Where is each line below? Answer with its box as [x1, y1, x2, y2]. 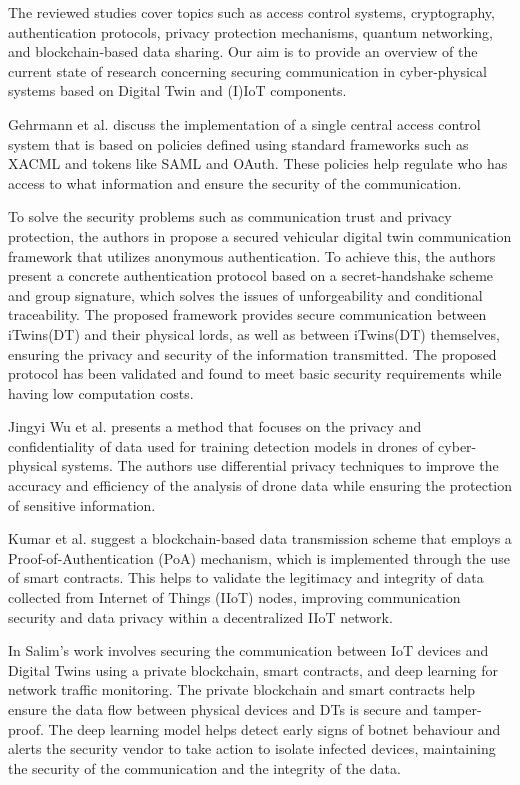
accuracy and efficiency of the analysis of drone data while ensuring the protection [8, 475, 512, 496]
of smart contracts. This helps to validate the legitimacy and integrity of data [8, 567, 484, 588]
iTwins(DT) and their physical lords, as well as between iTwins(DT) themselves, [8, 323, 500, 344]
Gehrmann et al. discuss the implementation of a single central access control [8, 113, 481, 134]
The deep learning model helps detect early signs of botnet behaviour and [48, 718, 501, 739]
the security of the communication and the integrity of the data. [8, 757, 401, 778]
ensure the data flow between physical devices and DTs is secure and [8, 699, 429, 719]
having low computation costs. [8, 382, 194, 403]
